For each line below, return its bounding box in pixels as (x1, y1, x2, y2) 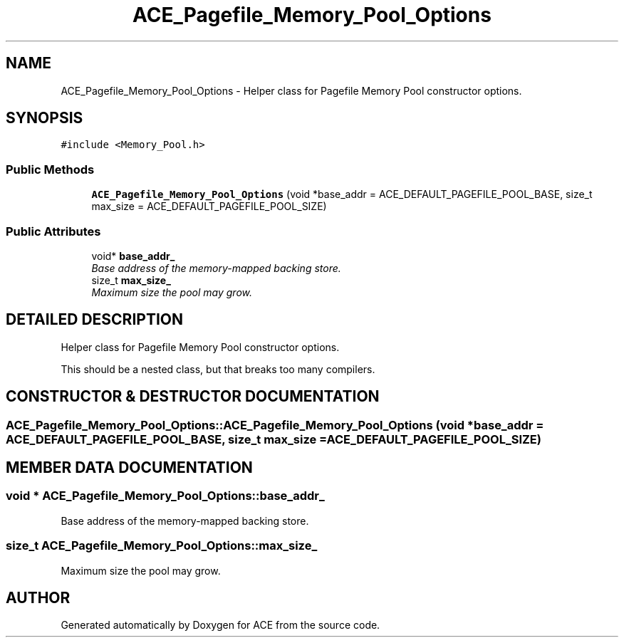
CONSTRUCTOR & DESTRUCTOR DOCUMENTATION (6, 387, 380, 406)
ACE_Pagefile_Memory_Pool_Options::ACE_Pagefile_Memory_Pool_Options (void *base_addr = (6, 417, 544, 432)
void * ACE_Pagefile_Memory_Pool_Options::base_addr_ (6, 488, 325, 503)
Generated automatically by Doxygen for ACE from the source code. (61, 619, 380, 632)
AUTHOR (6, 589, 71, 607)
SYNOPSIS (6, 109, 83, 127)
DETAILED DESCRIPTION (6, 310, 184, 329)
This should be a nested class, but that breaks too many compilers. (61, 362, 375, 375)
